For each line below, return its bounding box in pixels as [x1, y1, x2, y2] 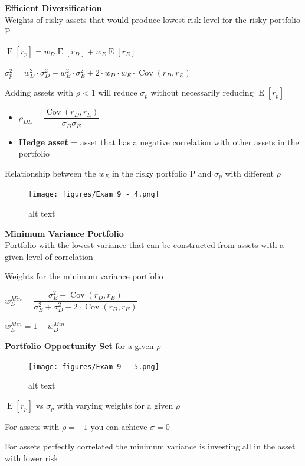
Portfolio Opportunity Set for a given [5, 339, 154, 351]
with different [225, 167, 274, 179]
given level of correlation [5, 250, 93, 262]
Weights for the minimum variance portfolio [5, 270, 163, 282]
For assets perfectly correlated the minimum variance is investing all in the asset [5, 440, 296, 452]
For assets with [5, 420, 60, 432]
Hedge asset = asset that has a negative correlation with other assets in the [18, 135, 299, 148]
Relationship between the [5, 167, 96, 179]
